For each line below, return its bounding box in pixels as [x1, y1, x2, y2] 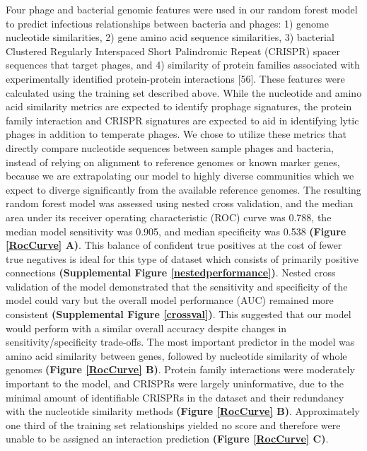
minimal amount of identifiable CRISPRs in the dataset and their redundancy [6, 389, 344, 404]
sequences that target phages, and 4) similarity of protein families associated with [6, 57, 360, 72]
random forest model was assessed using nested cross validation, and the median [6, 196, 354, 211]
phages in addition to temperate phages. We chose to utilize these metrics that [6, 127, 346, 141]
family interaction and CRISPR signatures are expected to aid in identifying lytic [6, 112, 359, 127]
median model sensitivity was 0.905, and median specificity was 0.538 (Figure [6, 223, 346, 238]
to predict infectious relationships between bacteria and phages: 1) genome [6, 16, 329, 30]
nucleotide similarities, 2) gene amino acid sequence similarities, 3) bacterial [6, 30, 334, 45]
